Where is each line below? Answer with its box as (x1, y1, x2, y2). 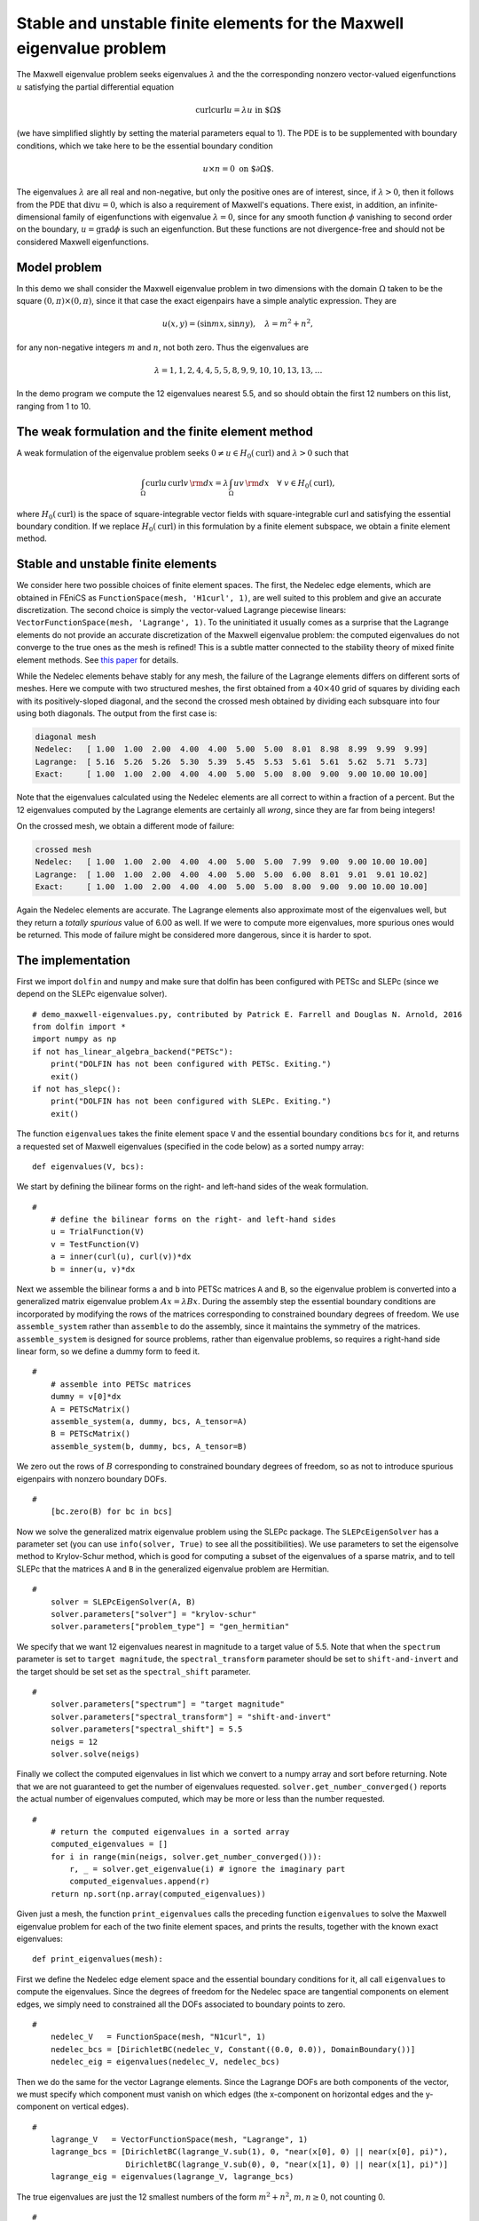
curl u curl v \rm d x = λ (145, 478, 230, 488)
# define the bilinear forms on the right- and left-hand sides (50, 1214, 336, 1225)
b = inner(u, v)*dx (50, 1264, 136, 1274)
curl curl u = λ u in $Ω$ (195, 105, 282, 115)
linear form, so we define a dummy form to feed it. (16, 1346, 200, 1357)
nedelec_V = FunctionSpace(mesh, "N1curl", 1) (50, 2032, 266, 2042)
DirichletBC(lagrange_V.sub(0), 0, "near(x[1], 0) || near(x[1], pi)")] (125, 2159, 449, 2169)
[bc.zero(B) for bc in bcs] (50, 1507, 173, 1516)
